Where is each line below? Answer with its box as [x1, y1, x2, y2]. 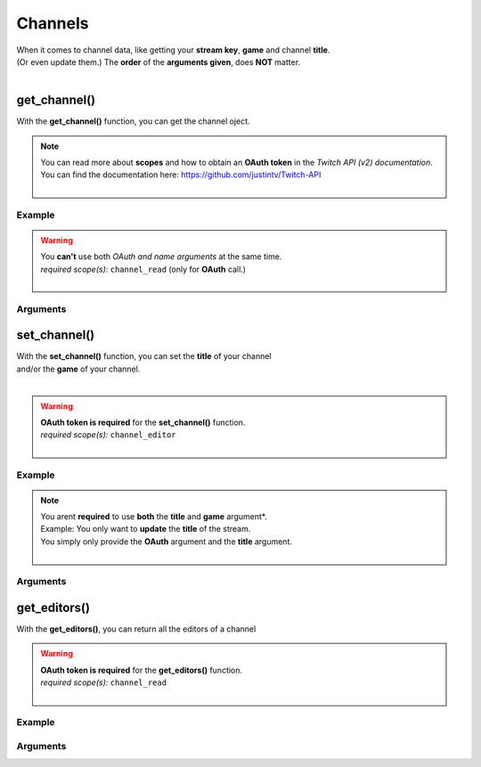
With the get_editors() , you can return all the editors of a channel [16, 624, 257, 634]
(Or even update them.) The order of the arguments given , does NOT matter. [16, 56, 301, 67]
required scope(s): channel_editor [40, 429, 176, 440]
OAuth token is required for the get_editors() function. [40, 665, 243, 675]
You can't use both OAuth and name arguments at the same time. [40, 251, 282, 262]
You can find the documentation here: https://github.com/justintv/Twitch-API [40, 169, 322, 180]
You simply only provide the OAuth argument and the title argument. [40, 535, 293, 547]
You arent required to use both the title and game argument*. [40, 511, 267, 522]
